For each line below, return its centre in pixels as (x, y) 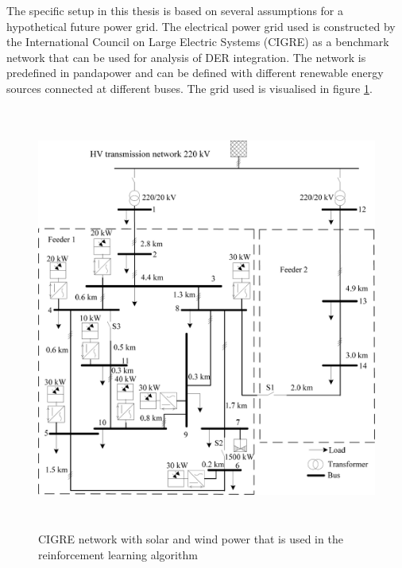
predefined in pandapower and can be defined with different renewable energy (195, 73)
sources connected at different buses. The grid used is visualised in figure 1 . (189, 88)
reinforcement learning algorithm (118, 554)
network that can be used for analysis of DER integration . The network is (186, 57)
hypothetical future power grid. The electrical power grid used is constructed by (201, 26)
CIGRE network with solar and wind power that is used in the (191, 539)
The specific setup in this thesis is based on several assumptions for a (175, 10)
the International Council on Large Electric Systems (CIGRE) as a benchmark (198, 42)
